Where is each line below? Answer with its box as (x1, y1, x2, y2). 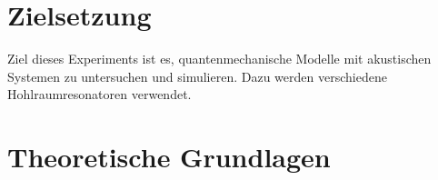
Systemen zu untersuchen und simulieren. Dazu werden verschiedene (7, 66, 387, 85)
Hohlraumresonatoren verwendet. (7, 85, 192, 104)
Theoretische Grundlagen (7, 138, 331, 175)
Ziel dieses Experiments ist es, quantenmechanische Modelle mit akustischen (7, 49, 432, 68)
